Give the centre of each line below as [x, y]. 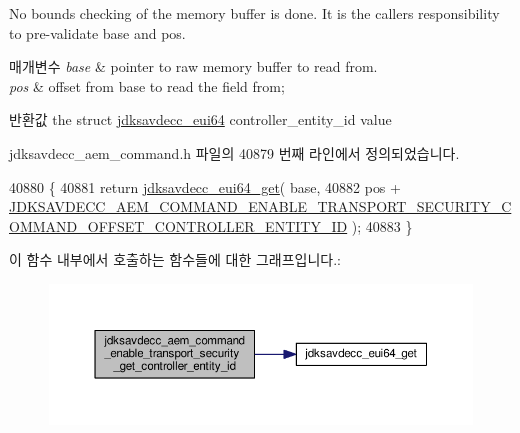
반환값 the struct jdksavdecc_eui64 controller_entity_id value [200, 119]
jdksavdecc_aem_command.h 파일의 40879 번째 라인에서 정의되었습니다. [234, 152]
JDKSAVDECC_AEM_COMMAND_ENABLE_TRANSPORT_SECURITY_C [260, 206]
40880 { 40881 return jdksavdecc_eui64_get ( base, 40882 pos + [205, 186]
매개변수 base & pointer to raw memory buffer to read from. [193, 66]
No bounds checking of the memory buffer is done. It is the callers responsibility [254, 13]
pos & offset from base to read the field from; [147, 85]
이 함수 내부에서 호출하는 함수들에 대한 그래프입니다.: [175, 259]
